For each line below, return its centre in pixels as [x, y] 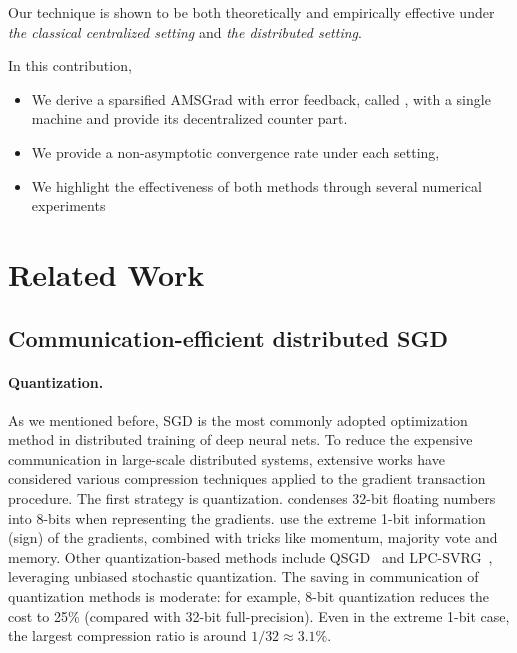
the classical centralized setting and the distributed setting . [185, 31]
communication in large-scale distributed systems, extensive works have [226, 458]
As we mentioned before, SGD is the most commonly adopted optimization [238, 419]
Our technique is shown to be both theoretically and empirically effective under [251, 12]
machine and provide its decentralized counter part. [189, 118]
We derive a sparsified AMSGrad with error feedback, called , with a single [261, 98]
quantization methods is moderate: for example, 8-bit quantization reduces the [249, 596]
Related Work [106, 273]
